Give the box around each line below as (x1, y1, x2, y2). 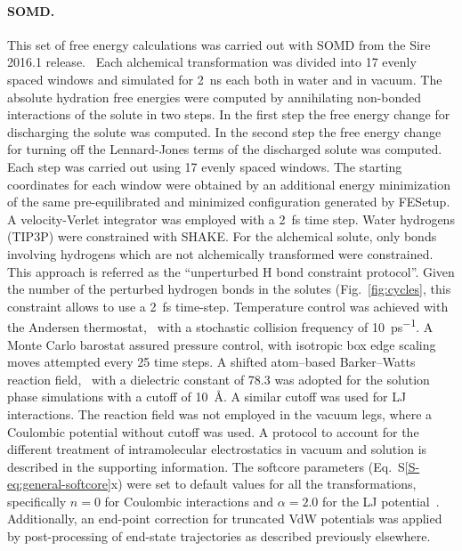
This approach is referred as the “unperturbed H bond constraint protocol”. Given (7, 262, 455, 280)
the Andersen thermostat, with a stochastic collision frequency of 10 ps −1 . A (7, 315, 434, 336)
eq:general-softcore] (7, 474, 111, 493)
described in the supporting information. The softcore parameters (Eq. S (7, 457, 405, 475)
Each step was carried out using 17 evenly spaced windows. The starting (7, 157, 402, 175)
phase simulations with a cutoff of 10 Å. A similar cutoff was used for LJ (7, 387, 407, 406)
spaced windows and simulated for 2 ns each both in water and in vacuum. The (7, 69, 442, 88)
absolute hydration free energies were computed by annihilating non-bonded (7, 87, 422, 106)
